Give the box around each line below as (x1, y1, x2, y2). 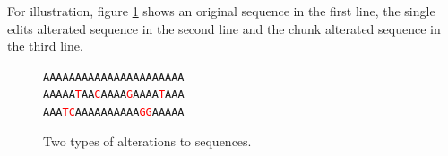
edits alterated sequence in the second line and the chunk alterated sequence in (7, 19, 441, 37)
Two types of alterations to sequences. (43, 131, 252, 150)
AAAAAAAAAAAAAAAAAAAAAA (43, 70, 185, 84)
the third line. (7, 37, 83, 55)
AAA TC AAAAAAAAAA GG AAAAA (43, 106, 185, 119)
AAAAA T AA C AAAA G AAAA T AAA (43, 88, 185, 102)
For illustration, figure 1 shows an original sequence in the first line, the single (7, 2, 435, 20)
